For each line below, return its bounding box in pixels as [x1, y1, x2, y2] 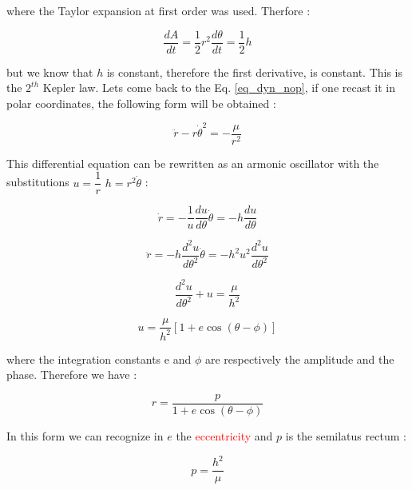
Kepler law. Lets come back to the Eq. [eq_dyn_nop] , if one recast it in [42, 79, 395, 96]
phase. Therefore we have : [6, 366, 137, 383]
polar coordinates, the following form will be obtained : [6, 94, 276, 111]
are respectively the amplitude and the [204, 350, 394, 367]
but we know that [6, 63, 93, 80]
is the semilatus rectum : [285, 427, 406, 444]
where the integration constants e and [6, 350, 192, 367]
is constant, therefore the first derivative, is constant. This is [106, 63, 403, 80]
